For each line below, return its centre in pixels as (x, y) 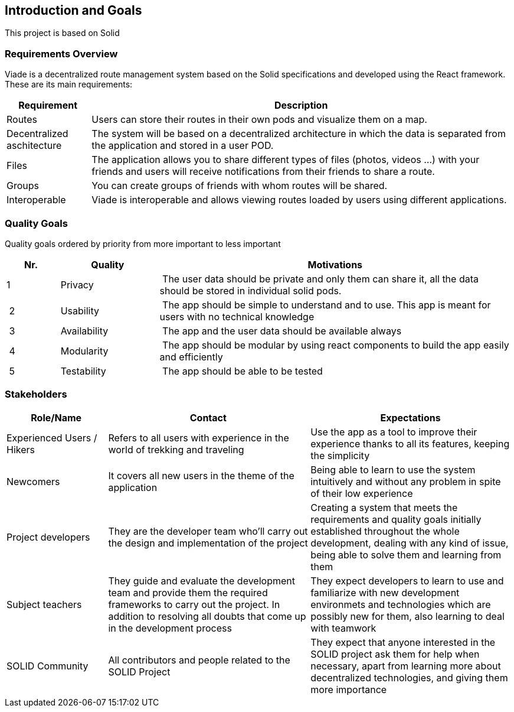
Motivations (335, 264)
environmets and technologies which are (401, 604)
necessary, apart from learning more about (406, 666)
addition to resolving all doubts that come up (207, 616)
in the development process (170, 628)
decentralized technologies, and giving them (409, 677)
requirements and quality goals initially (396, 519)
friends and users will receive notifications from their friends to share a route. (263, 172)
